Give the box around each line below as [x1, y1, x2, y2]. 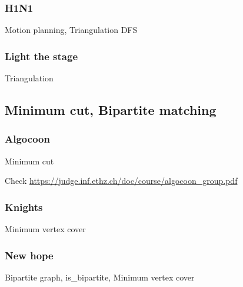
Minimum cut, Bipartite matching [5, 101, 217, 119]
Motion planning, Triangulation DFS [5, 24, 138, 36]
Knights [5, 199, 43, 214]
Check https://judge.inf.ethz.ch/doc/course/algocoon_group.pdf [5, 174, 238, 187]
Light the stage [5, 48, 78, 63]
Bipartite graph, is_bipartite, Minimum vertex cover [5, 270, 195, 283]
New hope [5, 248, 54, 262]
